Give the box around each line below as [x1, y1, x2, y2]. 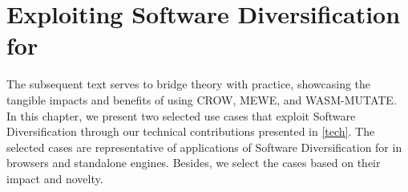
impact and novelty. [6, 170, 103, 186]
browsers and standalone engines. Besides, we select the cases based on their [6, 154, 381, 171]
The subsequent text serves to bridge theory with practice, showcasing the [6, 76, 371, 92]
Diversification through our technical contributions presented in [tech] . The [6, 123, 375, 140]
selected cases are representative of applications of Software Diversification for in [6, 138, 402, 155]
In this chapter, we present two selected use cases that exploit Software [6, 107, 356, 124]
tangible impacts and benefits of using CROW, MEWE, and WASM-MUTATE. [6, 91, 397, 108]
